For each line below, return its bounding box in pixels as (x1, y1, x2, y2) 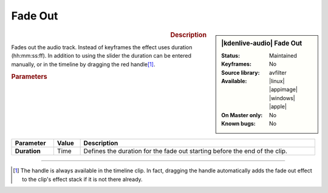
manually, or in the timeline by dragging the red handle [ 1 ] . (11, 61, 155, 68)
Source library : (221, 69, 260, 76)
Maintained (269, 52, 298, 59)
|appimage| (269, 86, 298, 93)
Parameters (11, 73, 48, 81)
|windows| (269, 94, 295, 101)
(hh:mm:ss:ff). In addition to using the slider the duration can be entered (11, 52, 191, 59)
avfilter (269, 69, 287, 76)
